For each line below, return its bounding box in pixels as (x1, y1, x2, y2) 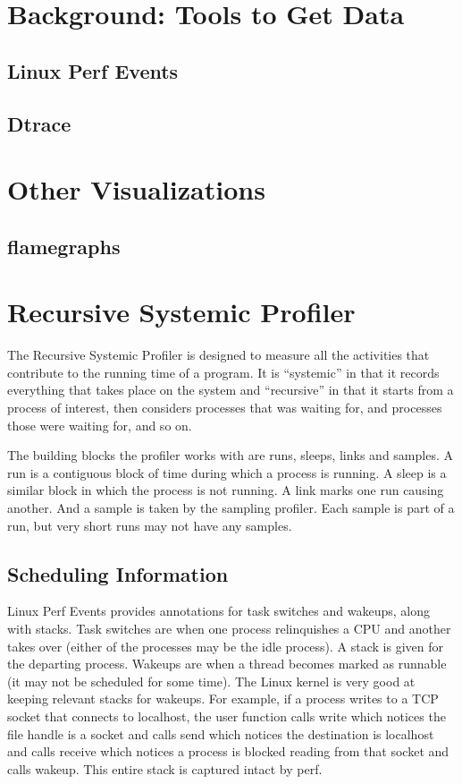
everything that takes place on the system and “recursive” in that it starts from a (7, 380, 454, 399)
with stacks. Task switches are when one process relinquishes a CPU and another (7, 618, 451, 637)
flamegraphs (7, 232, 121, 260)
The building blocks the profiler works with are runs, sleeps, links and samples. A (7, 446, 453, 464)
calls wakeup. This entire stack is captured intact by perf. (7, 759, 323, 778)
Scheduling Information (7, 559, 229, 587)
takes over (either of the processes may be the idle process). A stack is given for (7, 636, 443, 655)
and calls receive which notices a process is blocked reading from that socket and (7, 742, 449, 761)
